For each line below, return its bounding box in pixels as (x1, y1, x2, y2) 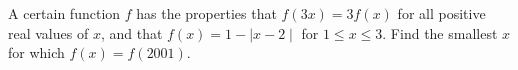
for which (8, 42, 65, 63)
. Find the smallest (382, 22, 498, 43)
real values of (8, 22, 89, 43)
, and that (100, 22, 163, 43)
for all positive (397, 3, 486, 23)
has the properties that (136, 3, 277, 23)
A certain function (8, 3, 121, 23)
